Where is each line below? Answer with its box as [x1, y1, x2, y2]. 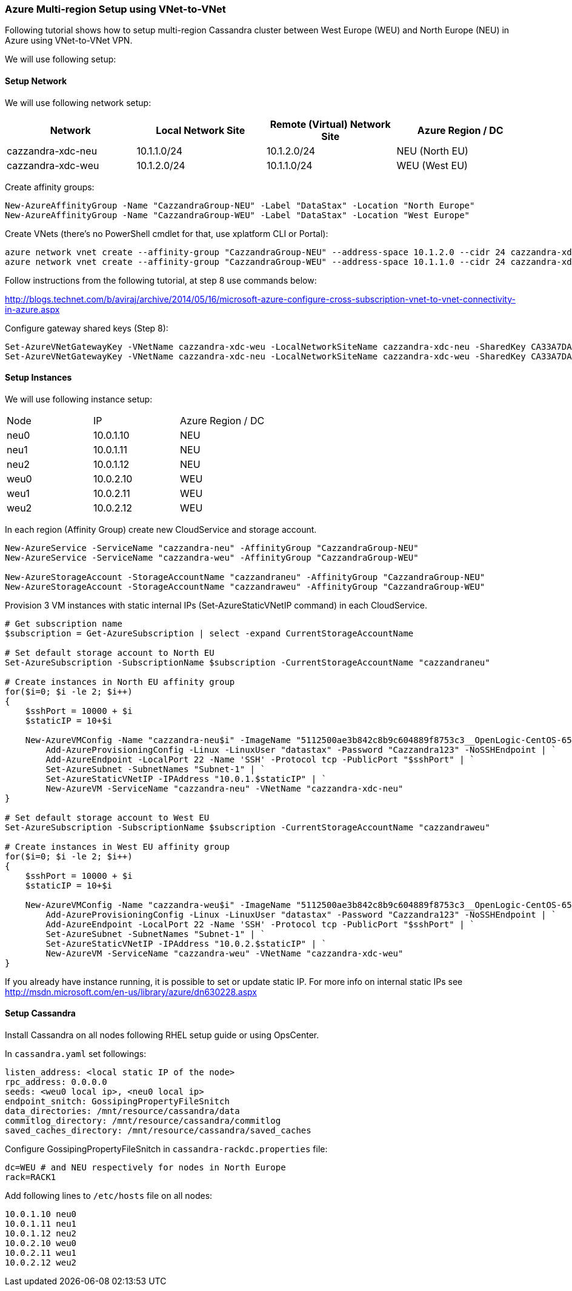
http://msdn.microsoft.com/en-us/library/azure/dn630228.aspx [5, 986, 257, 997]
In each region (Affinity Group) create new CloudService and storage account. [5, 524, 317, 535]
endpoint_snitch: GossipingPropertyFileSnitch [5, 1096, 230, 1107]
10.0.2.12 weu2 [5, 1258, 77, 1268]
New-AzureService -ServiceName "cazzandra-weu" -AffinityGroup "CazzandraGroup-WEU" [5, 552, 419, 562]
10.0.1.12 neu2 [5, 1229, 77, 1239]
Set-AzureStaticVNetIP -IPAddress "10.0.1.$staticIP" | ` [45, 773, 327, 784]
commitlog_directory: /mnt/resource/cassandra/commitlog [5, 1116, 281, 1126]
